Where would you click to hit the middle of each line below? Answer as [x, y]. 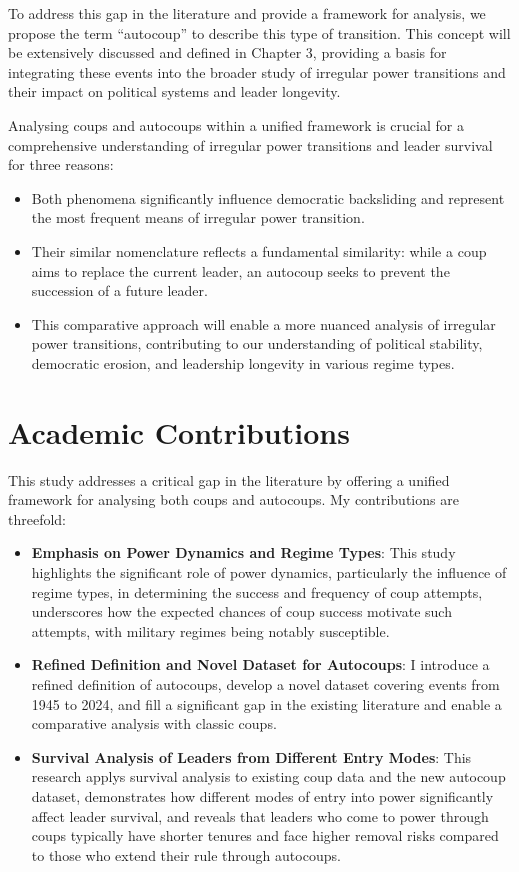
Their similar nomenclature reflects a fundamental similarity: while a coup [259, 250]
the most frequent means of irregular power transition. [198, 217]
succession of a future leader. [119, 290]
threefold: [37, 518]
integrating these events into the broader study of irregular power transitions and [257, 71]
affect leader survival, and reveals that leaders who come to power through [260, 815]
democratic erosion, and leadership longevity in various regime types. [243, 362]
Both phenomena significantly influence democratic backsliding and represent [268, 197]
